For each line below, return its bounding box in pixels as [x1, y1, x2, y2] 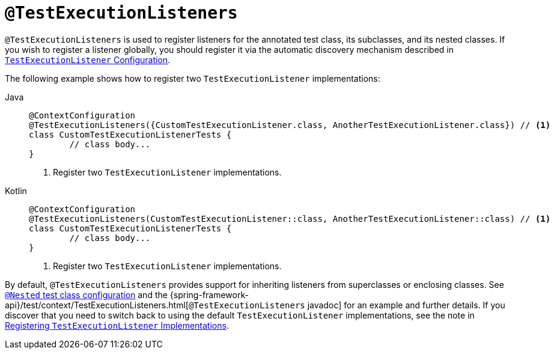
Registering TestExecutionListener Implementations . [5, 320, 229, 331]
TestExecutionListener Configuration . [5, 54, 171, 65]
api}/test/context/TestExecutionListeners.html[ [5, 299, 189, 310]
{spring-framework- [169, 289, 249, 300]
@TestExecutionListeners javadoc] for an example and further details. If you [188, 299, 505, 310]
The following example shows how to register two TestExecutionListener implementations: [5, 73, 380, 84]
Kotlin [5, 185, 27, 196]
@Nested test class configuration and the [5, 289, 168, 300]
